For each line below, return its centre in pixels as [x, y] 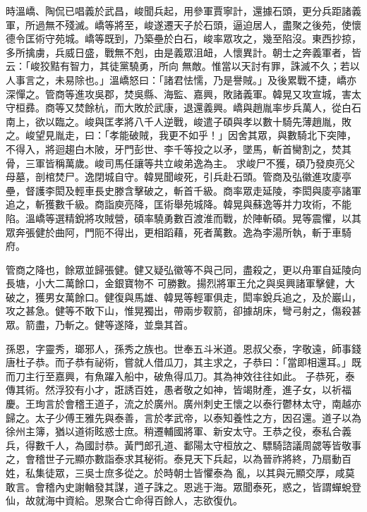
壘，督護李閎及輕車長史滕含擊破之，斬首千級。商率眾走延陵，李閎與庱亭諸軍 [183, 190]
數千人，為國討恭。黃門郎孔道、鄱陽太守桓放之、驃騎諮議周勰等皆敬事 [198, 445]
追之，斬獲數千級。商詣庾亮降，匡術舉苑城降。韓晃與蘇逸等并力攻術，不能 [179, 204]
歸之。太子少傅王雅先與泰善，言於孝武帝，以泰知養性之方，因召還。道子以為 [183, 417]
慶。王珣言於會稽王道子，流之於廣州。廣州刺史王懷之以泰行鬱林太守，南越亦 [183, 404]
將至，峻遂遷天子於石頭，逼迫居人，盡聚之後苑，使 [233, 24]
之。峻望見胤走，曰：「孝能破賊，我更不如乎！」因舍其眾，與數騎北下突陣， [181, 135]
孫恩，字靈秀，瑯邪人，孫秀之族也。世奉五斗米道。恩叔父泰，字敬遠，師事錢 [183, 348]
